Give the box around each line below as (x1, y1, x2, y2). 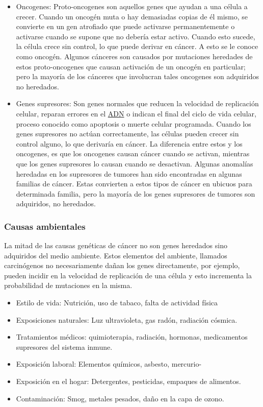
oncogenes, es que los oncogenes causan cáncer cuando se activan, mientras (16, 148, 250, 159)
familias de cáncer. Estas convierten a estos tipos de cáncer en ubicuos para (16, 178, 252, 189)
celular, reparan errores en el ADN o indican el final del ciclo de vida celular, (16, 108, 256, 118)
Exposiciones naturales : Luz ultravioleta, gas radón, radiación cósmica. (16, 314, 238, 325)
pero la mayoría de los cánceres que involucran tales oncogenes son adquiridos (16, 71, 259, 82)
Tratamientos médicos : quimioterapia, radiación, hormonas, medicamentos (16, 331, 248, 342)
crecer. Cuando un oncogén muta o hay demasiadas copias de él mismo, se (16, 11, 248, 21)
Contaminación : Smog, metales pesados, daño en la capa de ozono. (16, 393, 224, 403)
